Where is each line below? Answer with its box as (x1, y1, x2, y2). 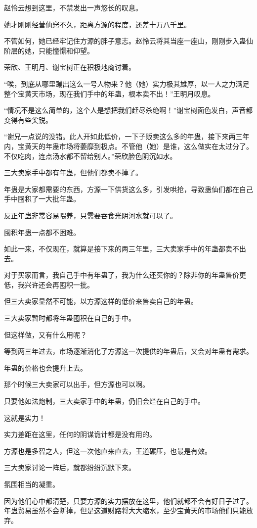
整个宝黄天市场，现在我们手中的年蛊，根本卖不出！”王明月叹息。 (4, 88, 215, 98)
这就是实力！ (4, 412, 45, 423)
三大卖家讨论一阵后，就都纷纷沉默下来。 (4, 462, 135, 473)
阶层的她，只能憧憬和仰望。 (4, 45, 94, 55)
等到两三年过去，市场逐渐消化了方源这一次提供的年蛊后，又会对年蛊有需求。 (4, 346, 253, 356)
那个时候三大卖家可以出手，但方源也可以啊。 (4, 379, 149, 389)
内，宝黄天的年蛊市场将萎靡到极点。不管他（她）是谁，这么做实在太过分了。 (4, 141, 253, 151)
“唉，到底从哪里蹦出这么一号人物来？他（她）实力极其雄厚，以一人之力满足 (4, 78, 250, 89)
